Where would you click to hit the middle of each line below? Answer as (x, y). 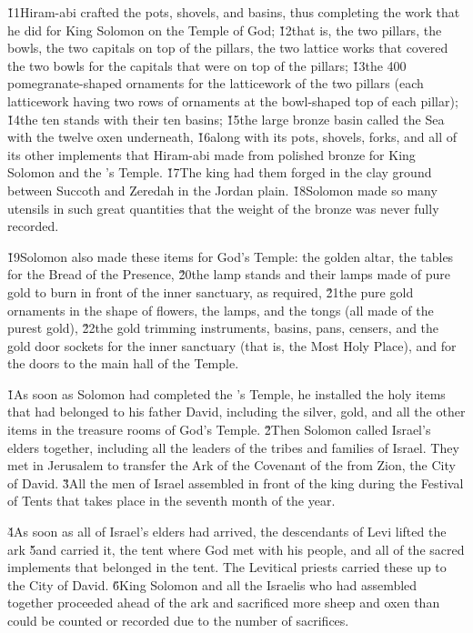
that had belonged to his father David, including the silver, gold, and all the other (236, 412)
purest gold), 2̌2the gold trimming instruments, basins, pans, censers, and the (223, 328)
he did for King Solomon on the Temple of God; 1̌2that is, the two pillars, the (225, 30)
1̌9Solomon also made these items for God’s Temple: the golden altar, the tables (231, 256)
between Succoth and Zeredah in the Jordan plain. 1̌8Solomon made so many (222, 190)
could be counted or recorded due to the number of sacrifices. (178, 620)
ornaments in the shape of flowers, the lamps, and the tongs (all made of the (221, 310)
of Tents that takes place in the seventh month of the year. (171, 501)
